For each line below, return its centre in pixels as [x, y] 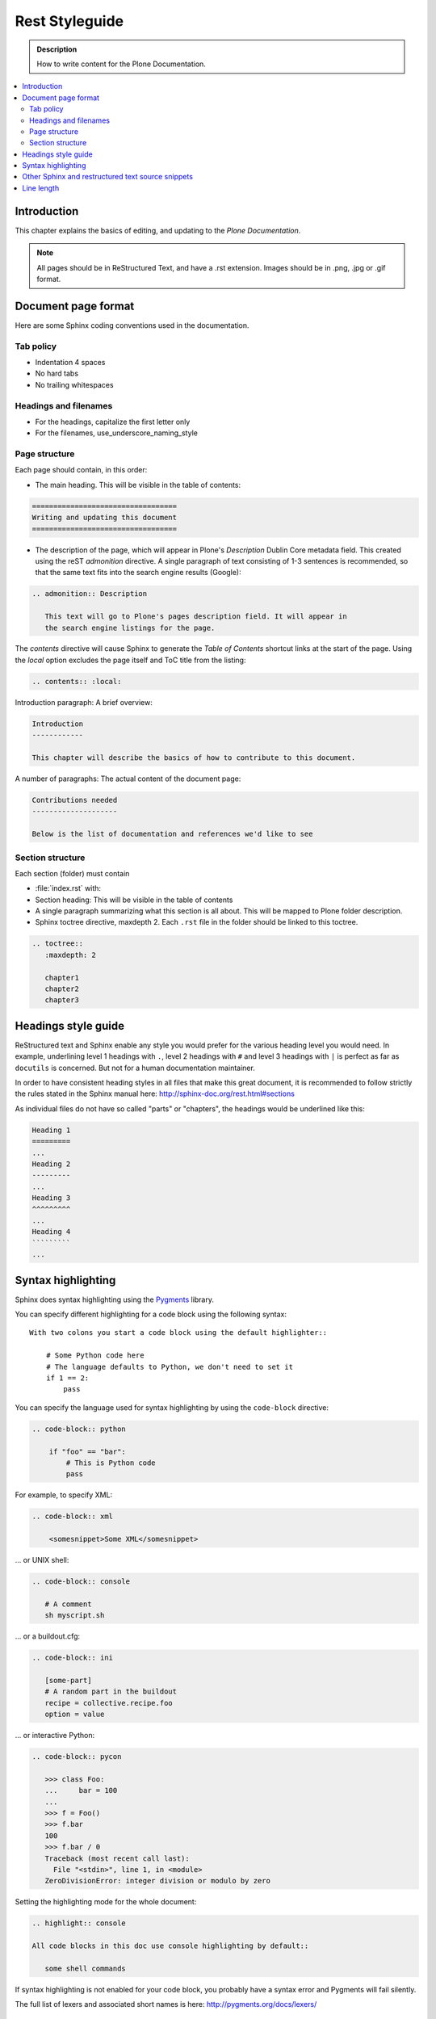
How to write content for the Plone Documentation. [121, 64]
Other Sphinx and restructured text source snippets [108, 177]
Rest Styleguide [69, 21]
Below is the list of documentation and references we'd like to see [172, 834]
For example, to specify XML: [64, 1495]
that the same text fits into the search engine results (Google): [138, 573]
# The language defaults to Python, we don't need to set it [170, 1366]
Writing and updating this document [105, 518]
